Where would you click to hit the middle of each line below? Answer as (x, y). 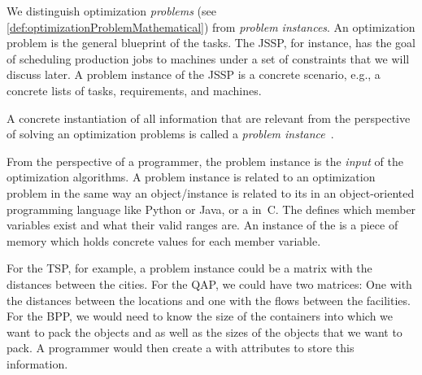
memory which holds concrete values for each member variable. (164, 240)
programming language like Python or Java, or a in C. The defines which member (211, 209)
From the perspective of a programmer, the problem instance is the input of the (205, 161)
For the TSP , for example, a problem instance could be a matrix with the (189, 268)
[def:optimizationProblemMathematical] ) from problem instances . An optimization (211, 26)
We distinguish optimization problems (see (111, 11)
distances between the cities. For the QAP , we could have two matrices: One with (209, 283)
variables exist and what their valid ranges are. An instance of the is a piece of (202, 225)
